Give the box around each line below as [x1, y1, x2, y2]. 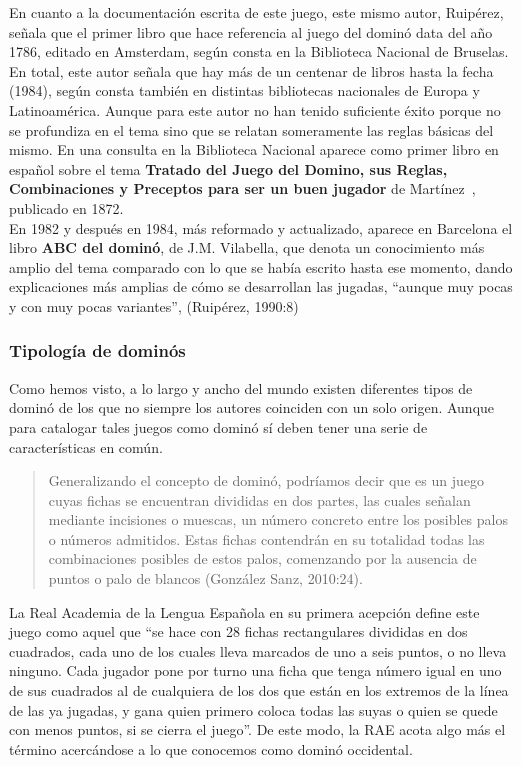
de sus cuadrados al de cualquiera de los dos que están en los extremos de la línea [9, 680, 509, 701]
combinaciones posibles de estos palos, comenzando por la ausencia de [48, 548, 477, 569]
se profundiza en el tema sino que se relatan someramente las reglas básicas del [9, 119, 494, 140]
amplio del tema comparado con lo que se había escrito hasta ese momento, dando [9, 256, 513, 277]
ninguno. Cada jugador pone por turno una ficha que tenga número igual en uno [9, 660, 502, 681]
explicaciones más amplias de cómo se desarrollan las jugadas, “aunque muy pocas [9, 276, 513, 297]
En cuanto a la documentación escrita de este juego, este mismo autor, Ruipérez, [9, 2, 504, 22]
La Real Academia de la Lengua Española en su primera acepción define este [9, 601, 480, 622]
